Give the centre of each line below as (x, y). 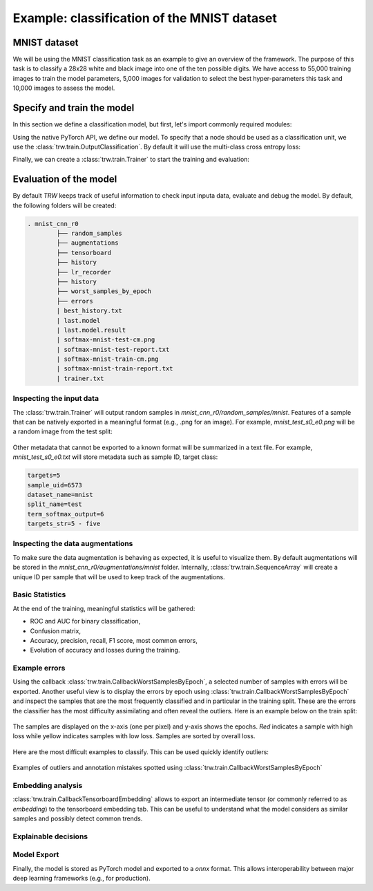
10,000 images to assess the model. (64, 88)
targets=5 (44, 476)
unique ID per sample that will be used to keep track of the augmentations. (119, 576)
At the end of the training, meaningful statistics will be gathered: (104, 608)
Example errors (39, 668)
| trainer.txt (80, 378)
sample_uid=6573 (55, 485)
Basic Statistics (39, 594)
